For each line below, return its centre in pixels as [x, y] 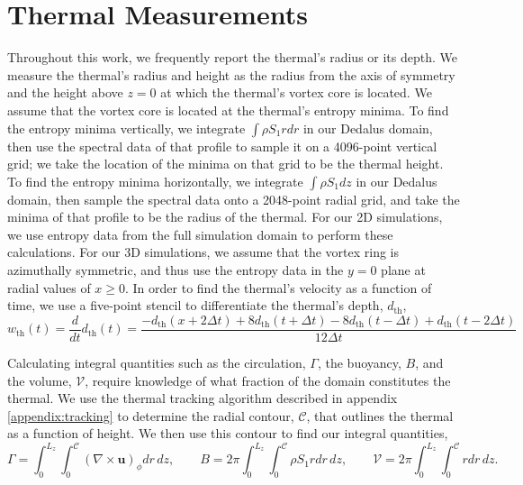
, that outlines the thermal [380, 415]
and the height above [65, 92]
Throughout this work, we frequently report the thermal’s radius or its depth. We [232, 57]
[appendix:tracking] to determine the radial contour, [151, 415]
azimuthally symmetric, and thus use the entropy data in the [176, 270]
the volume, [40, 380]
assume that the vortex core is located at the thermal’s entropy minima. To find [228, 110]
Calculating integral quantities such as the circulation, [157, 362]
